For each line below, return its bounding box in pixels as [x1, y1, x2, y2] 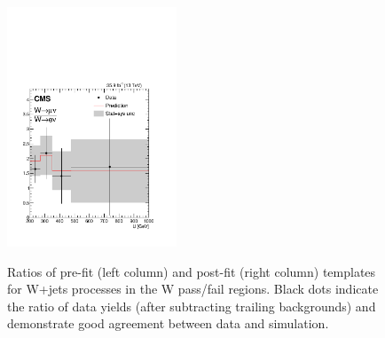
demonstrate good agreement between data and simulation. [7, 314, 329, 333]
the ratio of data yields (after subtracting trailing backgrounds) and [7, 296, 376, 315]
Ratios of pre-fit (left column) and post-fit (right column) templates [7, 262, 376, 280]
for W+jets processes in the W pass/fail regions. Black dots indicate [7, 279, 379, 298]
